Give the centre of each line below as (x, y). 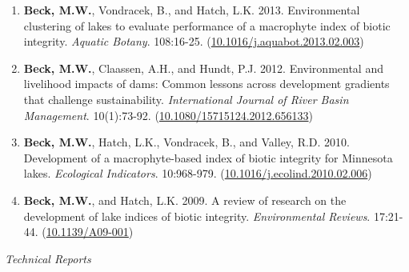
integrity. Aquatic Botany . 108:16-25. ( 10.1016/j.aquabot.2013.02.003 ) (194, 41)
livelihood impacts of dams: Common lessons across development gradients (207, 84)
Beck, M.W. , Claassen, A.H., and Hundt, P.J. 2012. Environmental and (203, 68)
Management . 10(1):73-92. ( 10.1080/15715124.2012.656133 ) (168, 115)
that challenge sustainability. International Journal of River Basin (186, 99)
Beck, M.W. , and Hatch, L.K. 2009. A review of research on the (185, 200)
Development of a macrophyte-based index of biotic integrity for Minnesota (208, 157)
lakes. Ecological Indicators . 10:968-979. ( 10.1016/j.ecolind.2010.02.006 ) (198, 173)
